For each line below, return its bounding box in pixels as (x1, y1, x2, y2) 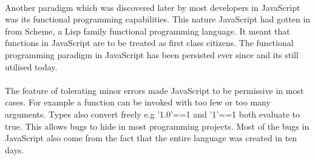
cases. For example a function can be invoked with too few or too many (5, 96, 271, 108)
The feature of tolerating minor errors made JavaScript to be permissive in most (5, 84, 304, 96)
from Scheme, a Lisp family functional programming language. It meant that (5, 24, 290, 37)
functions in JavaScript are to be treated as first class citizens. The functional (5, 36, 294, 49)
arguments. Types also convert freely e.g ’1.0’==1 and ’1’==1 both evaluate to (5, 107, 300, 120)
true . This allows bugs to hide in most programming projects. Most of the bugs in (5, 119, 310, 132)
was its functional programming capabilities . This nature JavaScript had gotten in (5, 13, 311, 25)
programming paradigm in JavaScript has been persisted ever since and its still (5, 48, 299, 61)
